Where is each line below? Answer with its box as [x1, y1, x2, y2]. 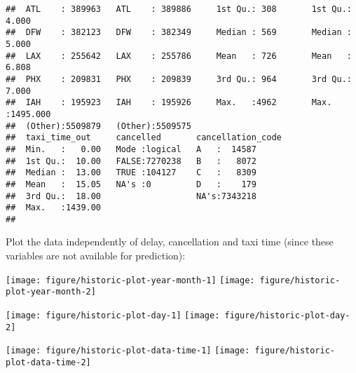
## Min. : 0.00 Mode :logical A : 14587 [6, 144, 256, 154]
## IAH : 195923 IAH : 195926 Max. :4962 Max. [6, 97, 332, 108]
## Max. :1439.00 [6, 203, 102, 213]
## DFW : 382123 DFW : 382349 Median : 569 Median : [6, 27, 352, 38]
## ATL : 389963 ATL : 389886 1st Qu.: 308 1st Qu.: [6, 4, 352, 14]
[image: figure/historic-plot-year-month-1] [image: [6, 275, 255, 285]
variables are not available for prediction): [6, 248, 186, 263]
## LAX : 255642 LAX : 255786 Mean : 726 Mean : [6, 50, 352, 61]
